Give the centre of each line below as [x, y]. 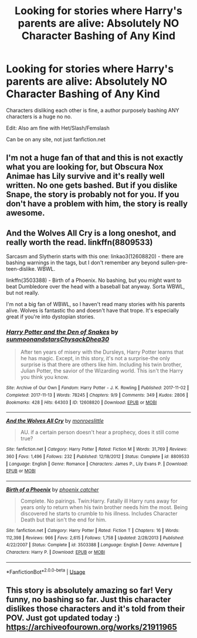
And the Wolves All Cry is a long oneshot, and [91, 233]
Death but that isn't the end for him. [63, 520]
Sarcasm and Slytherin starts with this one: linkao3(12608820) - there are [95, 257]
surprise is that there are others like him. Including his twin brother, [101, 365]
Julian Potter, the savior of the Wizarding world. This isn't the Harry [102, 371]
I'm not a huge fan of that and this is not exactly [95, 158]
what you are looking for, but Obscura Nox [85, 167]
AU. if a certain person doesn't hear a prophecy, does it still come [100, 432]
